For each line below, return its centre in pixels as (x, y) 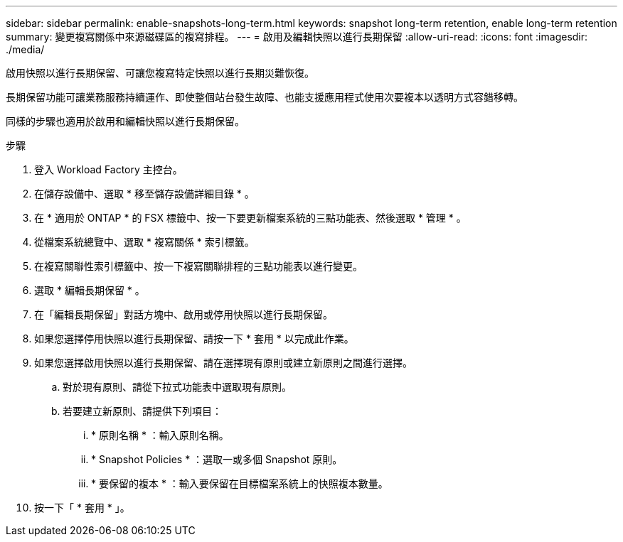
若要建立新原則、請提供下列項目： (142, 411)
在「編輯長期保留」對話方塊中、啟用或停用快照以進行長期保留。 (183, 314)
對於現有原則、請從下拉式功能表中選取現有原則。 (177, 387)
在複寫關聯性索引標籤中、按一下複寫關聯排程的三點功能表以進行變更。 (198, 266)
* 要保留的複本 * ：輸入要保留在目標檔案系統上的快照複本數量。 (240, 483)
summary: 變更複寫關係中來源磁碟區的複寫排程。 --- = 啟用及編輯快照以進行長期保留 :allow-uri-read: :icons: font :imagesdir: (297, 37)
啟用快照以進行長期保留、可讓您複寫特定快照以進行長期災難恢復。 (160, 73)
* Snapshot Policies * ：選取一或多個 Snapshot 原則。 (217, 459)
